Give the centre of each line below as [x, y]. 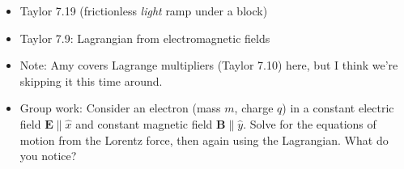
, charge [254, 108]
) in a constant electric [338, 108]
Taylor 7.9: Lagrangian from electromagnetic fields [145, 38]
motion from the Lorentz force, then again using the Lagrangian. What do [204, 139]
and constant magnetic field [144, 123]
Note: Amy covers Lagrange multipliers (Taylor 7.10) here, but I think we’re [209, 65]
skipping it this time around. [91, 80]
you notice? [48, 156]
